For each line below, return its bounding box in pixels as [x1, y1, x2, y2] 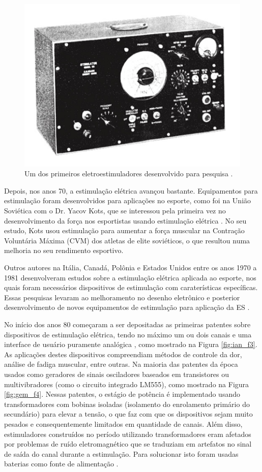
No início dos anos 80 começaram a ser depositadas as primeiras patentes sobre [4, 319, 251, 329]
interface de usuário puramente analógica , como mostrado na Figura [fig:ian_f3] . [4, 339, 257, 350]
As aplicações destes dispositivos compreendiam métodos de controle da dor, [4, 349, 242, 359]
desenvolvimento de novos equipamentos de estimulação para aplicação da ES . [4, 302, 250, 312]
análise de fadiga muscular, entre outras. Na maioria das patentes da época [4, 359, 238, 369]
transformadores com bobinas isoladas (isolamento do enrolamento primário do [4, 398, 250, 409]
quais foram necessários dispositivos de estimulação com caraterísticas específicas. [4, 282, 258, 293]
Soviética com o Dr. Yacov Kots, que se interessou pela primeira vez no [4, 205, 226, 216]
